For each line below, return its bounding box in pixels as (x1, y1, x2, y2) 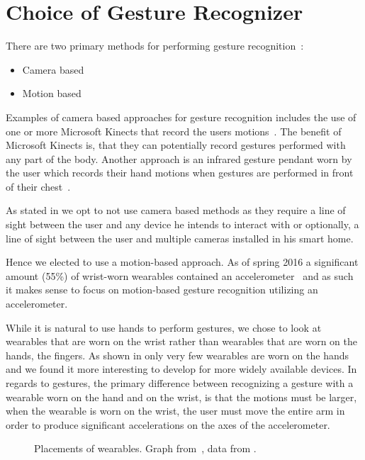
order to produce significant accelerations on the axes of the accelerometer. (6, 417, 330, 432)
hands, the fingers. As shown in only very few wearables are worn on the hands (6, 347, 349, 362)
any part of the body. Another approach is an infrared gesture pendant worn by (6, 151, 352, 166)
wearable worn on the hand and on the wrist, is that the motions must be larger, (6, 389, 357, 404)
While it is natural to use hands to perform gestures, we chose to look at (6, 320, 322, 335)
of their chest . (6, 179, 71, 193)
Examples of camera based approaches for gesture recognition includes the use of (6, 109, 356, 124)
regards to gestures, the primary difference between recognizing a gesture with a (6, 376, 354, 390)
